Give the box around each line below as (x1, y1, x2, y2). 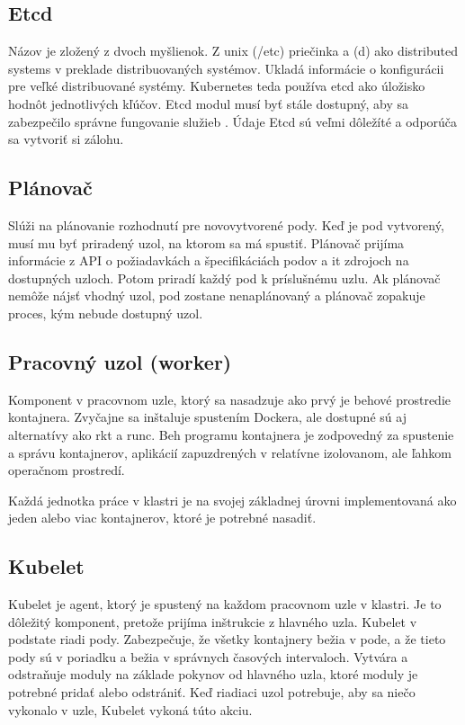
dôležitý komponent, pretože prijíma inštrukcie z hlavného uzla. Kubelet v (8, 612, 417, 631)
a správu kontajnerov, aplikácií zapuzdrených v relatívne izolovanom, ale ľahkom (8, 443, 452, 461)
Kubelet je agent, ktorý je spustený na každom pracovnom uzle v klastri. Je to (8, 595, 442, 613)
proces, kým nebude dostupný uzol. (8, 303, 203, 322)
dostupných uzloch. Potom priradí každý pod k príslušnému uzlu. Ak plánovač (8, 268, 441, 287)
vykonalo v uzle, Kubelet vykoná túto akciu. (8, 700, 253, 719)
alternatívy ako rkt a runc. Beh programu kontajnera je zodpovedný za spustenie (8, 425, 454, 443)
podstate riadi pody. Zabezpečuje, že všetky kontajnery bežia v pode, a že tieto (8, 630, 446, 649)
